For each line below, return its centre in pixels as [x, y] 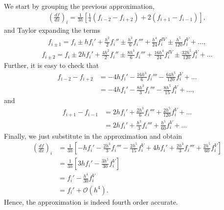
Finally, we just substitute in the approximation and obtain [93, 136]
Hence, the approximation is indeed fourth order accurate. [91, 201]
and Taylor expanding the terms [52, 30]
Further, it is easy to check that [52, 65]
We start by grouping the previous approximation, [79, 6]
